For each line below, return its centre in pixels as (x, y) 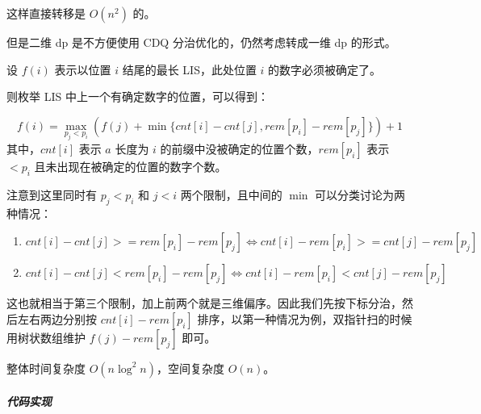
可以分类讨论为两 (360, 194)
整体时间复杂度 (46, 368)
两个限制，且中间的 (231, 194)
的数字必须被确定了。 (325, 69)
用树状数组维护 (46, 337)
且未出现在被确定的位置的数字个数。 (130, 166)
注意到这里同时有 (52, 194)
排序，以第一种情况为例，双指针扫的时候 (305, 318)
